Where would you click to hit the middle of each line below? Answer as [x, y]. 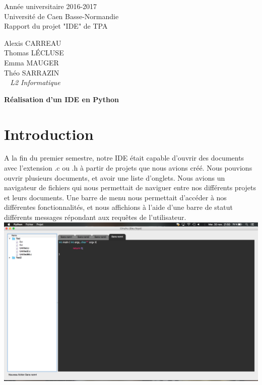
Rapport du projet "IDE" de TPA [56, 26]
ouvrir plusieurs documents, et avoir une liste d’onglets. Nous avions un [115, 177]
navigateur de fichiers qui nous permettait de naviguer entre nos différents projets [130, 187]
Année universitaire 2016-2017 [51, 6]
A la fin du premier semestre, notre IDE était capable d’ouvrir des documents [124, 158]
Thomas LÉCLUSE [34, 53]
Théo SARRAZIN [32, 72]
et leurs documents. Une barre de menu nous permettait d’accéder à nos [115, 197]
